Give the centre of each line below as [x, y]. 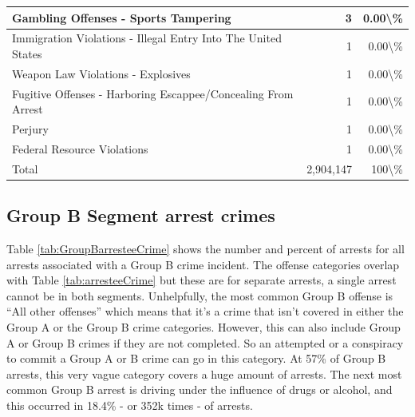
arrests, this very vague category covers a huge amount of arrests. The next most [204, 373]
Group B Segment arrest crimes [141, 215]
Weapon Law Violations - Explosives [101, 73]
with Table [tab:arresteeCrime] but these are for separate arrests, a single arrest [202, 280]
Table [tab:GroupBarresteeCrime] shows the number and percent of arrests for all [206, 249]
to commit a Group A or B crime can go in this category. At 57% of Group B [196, 358]
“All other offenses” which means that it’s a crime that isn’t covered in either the [205, 311]
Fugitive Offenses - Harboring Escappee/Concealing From [153, 93]
